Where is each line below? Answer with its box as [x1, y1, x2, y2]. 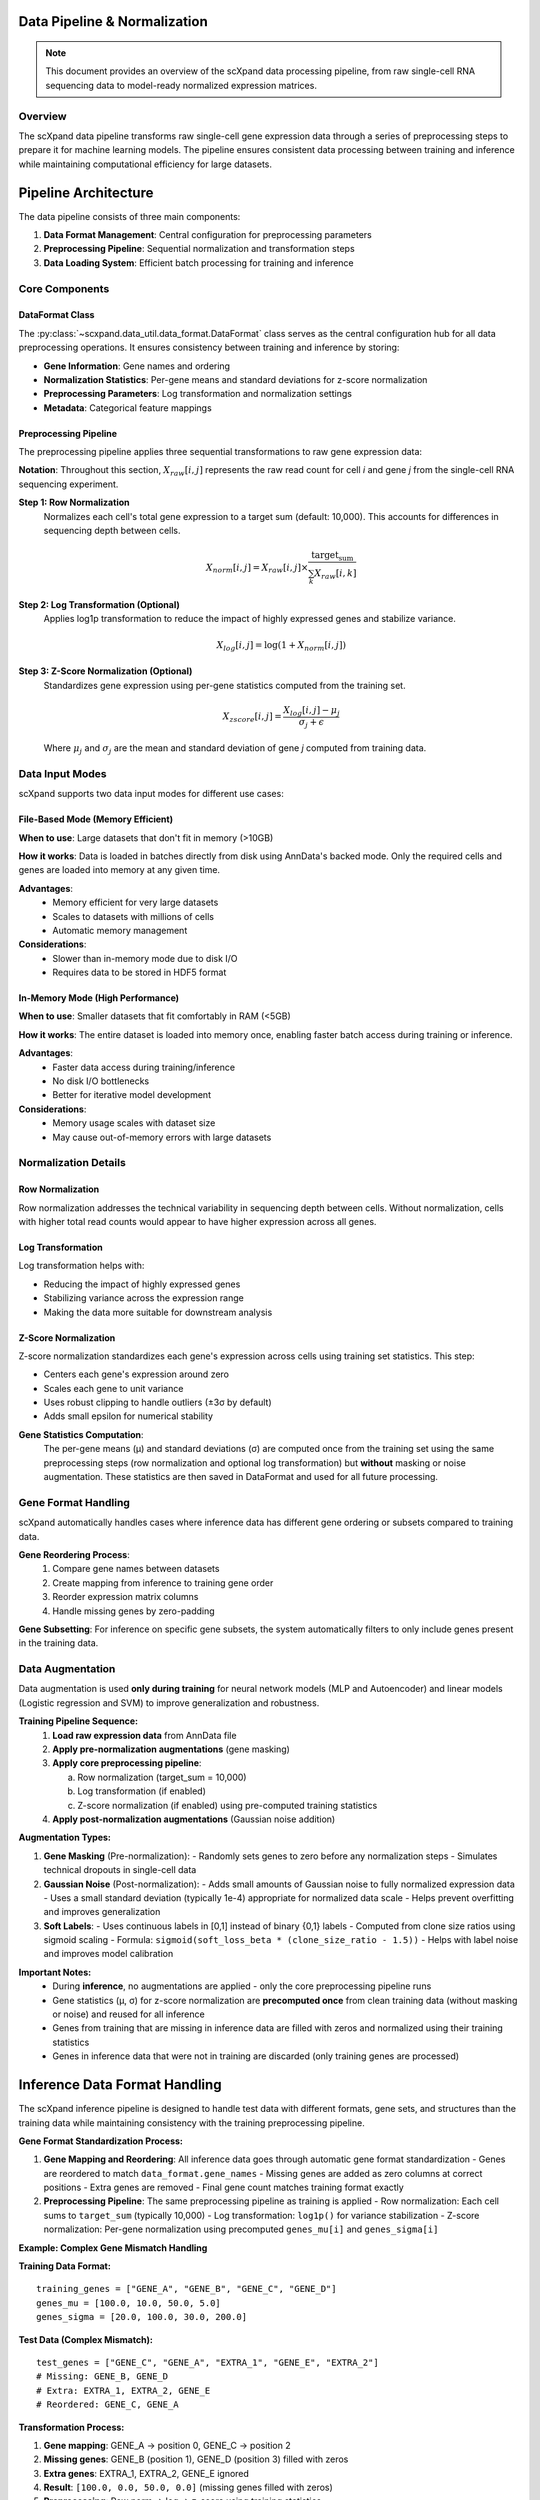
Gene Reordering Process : [18, 1548, 130, 1560]
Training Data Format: [18, 2260, 112, 2272]
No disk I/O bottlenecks [52, 1075, 150, 1087]
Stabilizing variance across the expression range [43, 1292, 244, 1304]
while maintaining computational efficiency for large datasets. [18, 158, 273, 170]
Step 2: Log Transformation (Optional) [18, 599, 180, 611]
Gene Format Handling [18, 1495, 130, 1509]
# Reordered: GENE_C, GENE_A [36, 2399, 179, 2410]
